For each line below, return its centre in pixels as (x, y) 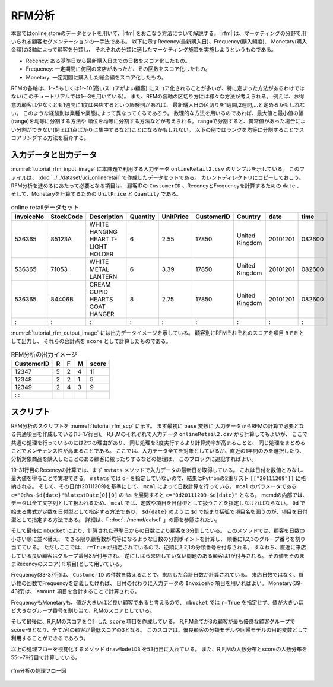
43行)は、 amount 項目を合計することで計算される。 (75, 591)
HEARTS (101, 300)
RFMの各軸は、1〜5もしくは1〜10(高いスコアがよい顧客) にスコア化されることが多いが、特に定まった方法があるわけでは (158, 88)
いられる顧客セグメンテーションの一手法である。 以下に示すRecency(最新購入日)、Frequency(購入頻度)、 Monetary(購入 (159, 41)
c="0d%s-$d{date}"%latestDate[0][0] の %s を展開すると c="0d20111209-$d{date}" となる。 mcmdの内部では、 (159, 495)
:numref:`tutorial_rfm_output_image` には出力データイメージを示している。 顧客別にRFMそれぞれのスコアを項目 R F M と (158, 333)
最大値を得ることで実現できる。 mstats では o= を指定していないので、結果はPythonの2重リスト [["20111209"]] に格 (158, 478)
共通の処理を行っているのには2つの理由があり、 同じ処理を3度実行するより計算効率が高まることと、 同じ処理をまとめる (158, 443)
